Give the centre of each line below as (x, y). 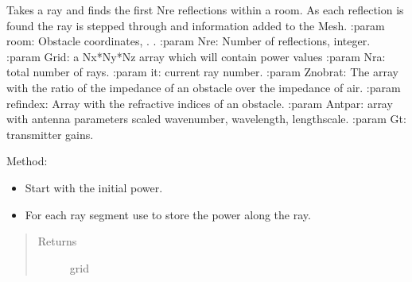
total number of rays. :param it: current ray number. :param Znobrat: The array (202, 72)
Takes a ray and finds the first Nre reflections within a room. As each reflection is (205, 10)
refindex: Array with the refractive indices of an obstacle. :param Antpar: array (200, 103)
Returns (57, 241)
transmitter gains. (50, 134)
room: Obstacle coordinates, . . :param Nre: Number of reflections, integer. (189, 41)
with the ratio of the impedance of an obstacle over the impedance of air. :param (204, 87)
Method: (27, 161)
